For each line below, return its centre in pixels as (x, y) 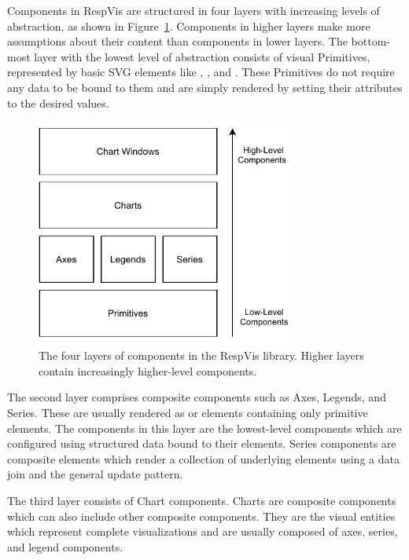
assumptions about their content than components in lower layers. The (177, 41)
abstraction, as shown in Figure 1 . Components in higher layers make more (189, 26)
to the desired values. (58, 102)
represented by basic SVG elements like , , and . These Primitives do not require (201, 72)
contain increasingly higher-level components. (148, 370)
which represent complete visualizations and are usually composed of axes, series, (203, 531)
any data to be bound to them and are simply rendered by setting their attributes (205, 87)
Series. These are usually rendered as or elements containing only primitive (188, 412)
